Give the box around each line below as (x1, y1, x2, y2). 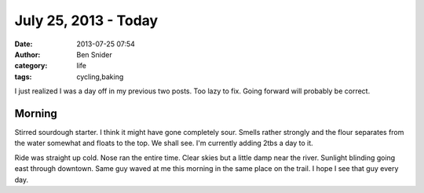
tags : (14, 71, 32, 82)
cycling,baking (76, 71, 124, 82)
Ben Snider (76, 49, 113, 59)
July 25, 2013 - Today (14, 12, 159, 29)
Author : (14, 49, 41, 59)
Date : (14, 39, 33, 49)
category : (14, 61, 48, 71)
